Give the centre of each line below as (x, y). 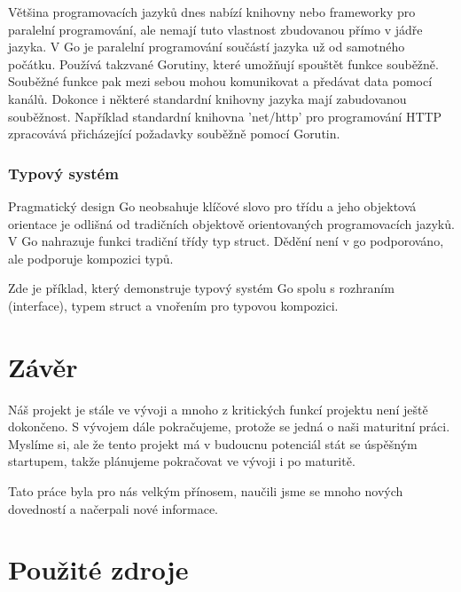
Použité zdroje (98, 569)
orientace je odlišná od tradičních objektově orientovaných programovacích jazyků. (231, 223)
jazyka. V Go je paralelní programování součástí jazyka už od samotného (207, 47)
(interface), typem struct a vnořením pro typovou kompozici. (173, 305)
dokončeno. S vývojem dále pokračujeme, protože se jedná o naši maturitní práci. (229, 426)
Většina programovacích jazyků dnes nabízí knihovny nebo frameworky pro (212, 12)
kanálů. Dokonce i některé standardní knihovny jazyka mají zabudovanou (207, 98)
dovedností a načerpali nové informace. (113, 508)
